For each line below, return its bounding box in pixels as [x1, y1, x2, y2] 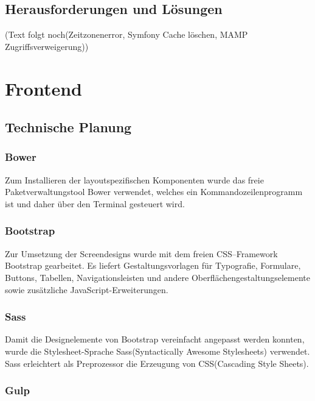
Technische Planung [5, 118, 132, 137]
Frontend [5, 76, 83, 101]
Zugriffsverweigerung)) [5, 40, 89, 52]
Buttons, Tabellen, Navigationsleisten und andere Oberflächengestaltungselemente [5, 271, 310, 283]
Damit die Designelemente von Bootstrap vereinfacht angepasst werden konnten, [5, 333, 305, 346]
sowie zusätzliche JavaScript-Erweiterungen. [5, 283, 168, 296]
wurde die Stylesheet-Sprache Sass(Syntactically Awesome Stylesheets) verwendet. [5, 344, 310, 357]
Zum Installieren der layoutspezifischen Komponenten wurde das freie [5, 173, 264, 186]
